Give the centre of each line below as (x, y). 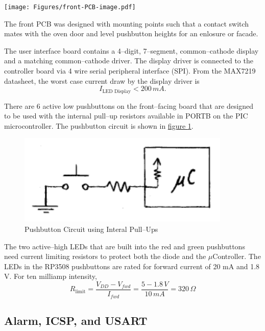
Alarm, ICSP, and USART (76, 320)
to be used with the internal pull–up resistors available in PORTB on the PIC (126, 116)
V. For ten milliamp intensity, (51, 276)
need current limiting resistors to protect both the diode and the (105, 256)
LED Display (117, 91)
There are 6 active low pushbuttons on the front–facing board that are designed (129, 105)
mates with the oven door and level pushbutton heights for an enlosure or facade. (131, 33)
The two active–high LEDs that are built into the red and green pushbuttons (125, 246)
